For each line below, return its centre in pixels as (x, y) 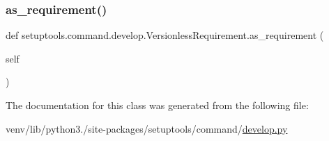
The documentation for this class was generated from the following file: (157, 105)
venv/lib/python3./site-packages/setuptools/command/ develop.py (147, 128)
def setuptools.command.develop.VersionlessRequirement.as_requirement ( (165, 35)
